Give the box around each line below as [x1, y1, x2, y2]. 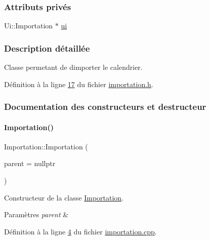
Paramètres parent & [4, 209, 69, 220]
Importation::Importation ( [4, 141, 88, 151]
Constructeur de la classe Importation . [4, 192, 124, 203]
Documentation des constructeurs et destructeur [4, 100, 206, 113]
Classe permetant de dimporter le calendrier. [4, 62, 143, 72]
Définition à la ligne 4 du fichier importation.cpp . [4, 226, 157, 236]
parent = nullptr [4, 158, 56, 169]
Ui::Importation [4, 20, 53, 31]
